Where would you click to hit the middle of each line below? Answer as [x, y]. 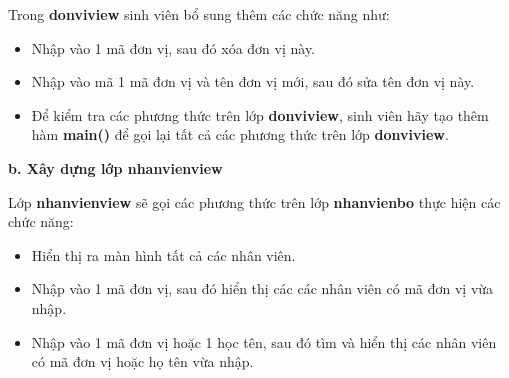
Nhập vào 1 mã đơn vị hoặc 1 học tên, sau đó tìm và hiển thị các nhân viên [264, 341]
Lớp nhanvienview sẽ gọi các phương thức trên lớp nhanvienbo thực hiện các [254, 201]
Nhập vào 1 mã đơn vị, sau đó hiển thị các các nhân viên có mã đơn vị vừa [262, 288]
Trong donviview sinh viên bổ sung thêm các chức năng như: [199, 14]
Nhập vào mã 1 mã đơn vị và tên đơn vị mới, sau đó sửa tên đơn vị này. [253, 81]
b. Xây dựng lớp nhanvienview [115, 167]
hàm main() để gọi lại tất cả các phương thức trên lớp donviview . [240, 134]
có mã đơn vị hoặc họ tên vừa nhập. [142, 361]
